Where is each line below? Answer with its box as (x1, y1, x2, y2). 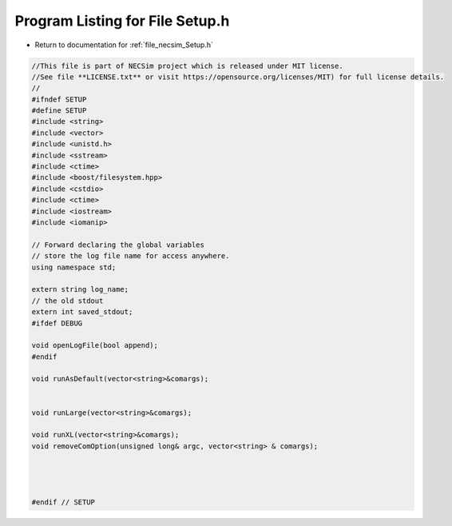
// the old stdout (31, 296, 104, 305)
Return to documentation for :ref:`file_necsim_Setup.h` (34, 40, 213, 50)
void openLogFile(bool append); (31, 341, 159, 350)
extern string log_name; (31, 285, 129, 294)
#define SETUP (31, 106, 87, 115)
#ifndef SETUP (31, 94, 87, 104)
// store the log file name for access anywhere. (31, 252, 230, 261)
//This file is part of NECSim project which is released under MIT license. (31, 61, 343, 70)
